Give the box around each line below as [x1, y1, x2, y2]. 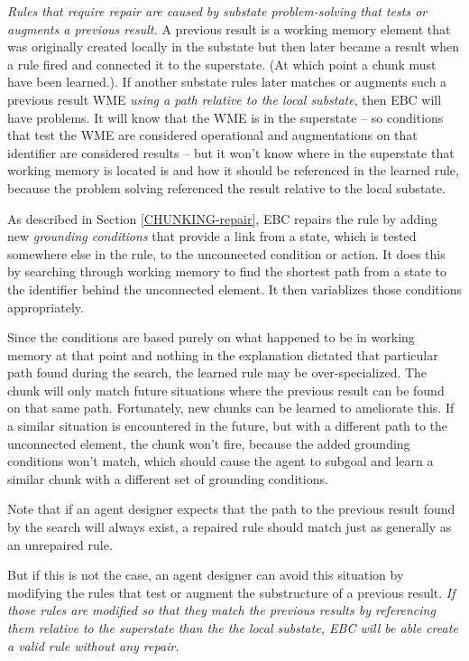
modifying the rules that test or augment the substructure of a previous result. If [7, 582, 455, 601]
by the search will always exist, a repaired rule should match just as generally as [7, 517, 452, 536]
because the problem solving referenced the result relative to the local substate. [7, 178, 446, 197]
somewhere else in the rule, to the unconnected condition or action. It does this [7, 244, 446, 263]
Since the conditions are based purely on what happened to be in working [7, 328, 415, 347]
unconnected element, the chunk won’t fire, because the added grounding [7, 433, 410, 452]
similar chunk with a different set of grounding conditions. [7, 469, 328, 488]
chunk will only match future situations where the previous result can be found [7, 380, 445, 399]
